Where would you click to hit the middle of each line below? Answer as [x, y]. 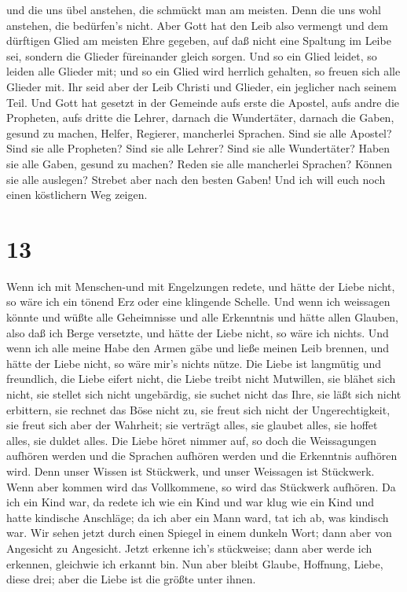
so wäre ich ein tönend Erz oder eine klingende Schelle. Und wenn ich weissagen [198, 302]
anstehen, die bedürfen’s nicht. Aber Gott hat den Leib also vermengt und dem [197, 25]
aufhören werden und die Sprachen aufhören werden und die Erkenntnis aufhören [202, 456]
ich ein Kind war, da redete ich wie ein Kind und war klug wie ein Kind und [190, 502]
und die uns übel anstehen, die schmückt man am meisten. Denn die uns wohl [194, 9]
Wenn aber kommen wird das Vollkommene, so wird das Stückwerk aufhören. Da [201, 486]
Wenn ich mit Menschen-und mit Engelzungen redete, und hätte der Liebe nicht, [201, 286]
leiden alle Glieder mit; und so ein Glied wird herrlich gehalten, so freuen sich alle [203, 71]
